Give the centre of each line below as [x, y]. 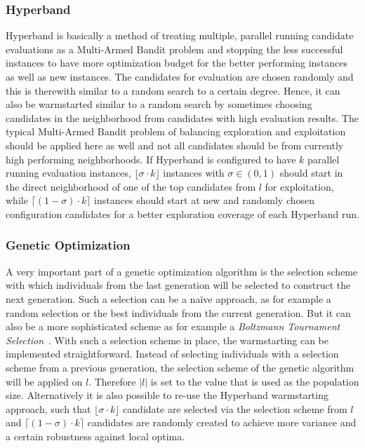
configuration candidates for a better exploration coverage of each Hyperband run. [183, 213]
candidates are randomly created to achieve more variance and [222, 422]
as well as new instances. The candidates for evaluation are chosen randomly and [180, 76]
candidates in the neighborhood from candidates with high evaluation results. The [182, 117]
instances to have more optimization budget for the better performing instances [177, 63]
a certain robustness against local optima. [95, 436]
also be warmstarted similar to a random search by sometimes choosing [159, 104]
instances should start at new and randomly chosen [205, 200]
